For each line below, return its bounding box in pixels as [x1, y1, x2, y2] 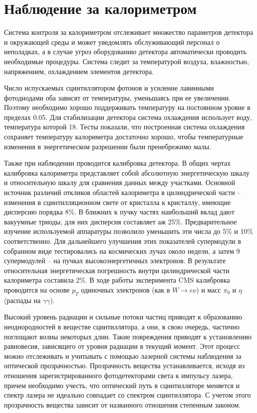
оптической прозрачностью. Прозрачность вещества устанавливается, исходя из [4, 360, 245, 371]
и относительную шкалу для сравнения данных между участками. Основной [4, 177, 235, 188]
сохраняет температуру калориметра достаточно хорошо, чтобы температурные [4, 131, 244, 142]
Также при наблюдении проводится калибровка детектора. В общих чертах [4, 158, 231, 168]
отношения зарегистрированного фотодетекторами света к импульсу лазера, [4, 370, 233, 380]
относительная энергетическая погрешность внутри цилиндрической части [4, 265, 230, 275]
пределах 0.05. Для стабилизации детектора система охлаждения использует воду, [4, 111, 252, 122]
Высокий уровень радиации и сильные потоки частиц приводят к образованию [4, 311, 243, 322]
